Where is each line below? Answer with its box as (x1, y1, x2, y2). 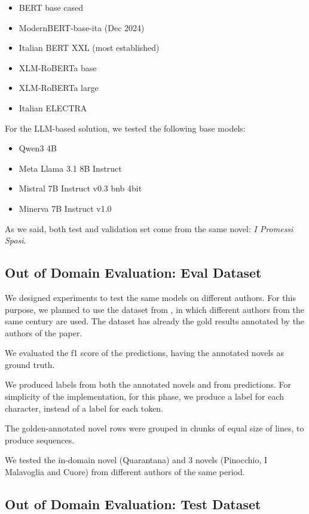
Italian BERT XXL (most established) (19, 41, 160, 54)
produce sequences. (5, 433, 75, 446)
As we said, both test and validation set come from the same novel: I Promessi (5, 222, 293, 235)
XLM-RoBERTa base (19, 61, 97, 74)
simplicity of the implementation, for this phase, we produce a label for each (5, 390, 284, 403)
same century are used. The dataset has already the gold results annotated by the (5, 315, 305, 327)
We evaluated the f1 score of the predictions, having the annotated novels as (5, 346, 284, 359)
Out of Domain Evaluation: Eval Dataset (5, 263, 262, 282)
